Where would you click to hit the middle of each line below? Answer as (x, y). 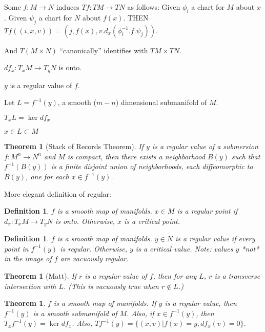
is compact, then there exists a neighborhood (136, 156)
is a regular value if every (215, 238)
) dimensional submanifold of (161, 102)
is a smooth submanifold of (75, 313)
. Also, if (140, 313)
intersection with (30, 286)
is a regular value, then (201, 303)
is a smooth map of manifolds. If (105, 303)
